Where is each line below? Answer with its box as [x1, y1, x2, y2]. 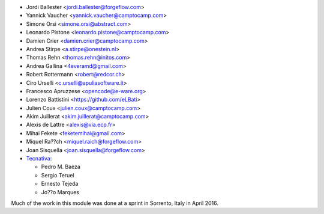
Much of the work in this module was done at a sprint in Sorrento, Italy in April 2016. [11, 199, 218, 207]
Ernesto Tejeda [41, 180, 79, 188]
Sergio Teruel [41, 171, 74, 179]
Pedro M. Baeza [41, 163, 81, 171]
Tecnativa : [26, 155, 52, 162]
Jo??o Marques [41, 188, 79, 195]
